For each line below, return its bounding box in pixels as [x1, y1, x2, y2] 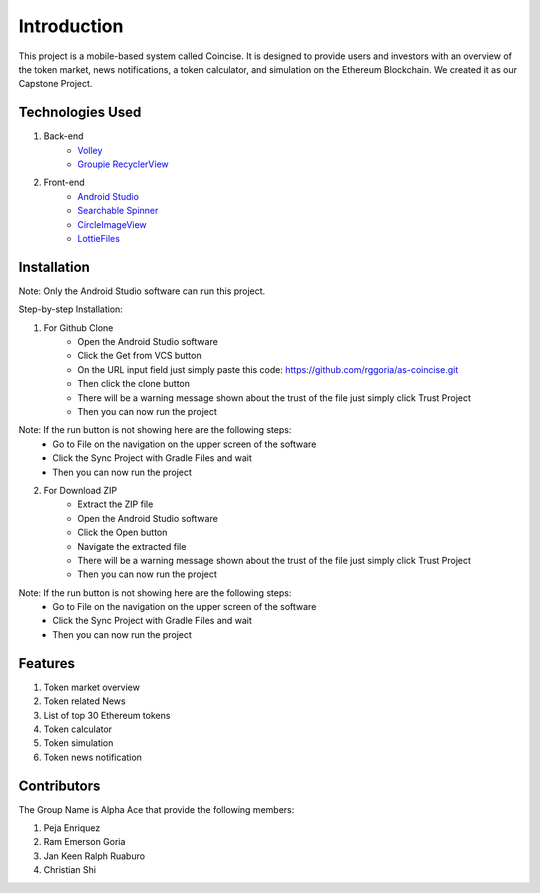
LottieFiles [77, 232, 120, 244]
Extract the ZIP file [77, 498, 154, 510]
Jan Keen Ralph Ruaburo [43, 850, 145, 862]
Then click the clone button [77, 378, 190, 390]
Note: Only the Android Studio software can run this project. [18, 285, 266, 297]
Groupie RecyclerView [77, 158, 169, 170]
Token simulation [43, 737, 114, 749]
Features [18, 655, 75, 672]
